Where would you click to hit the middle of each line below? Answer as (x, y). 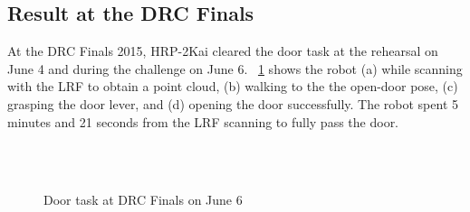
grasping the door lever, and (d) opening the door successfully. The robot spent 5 (233, 103)
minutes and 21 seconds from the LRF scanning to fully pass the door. (203, 121)
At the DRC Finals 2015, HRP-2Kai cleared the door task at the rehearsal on (223, 51)
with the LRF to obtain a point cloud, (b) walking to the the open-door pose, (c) (233, 86)
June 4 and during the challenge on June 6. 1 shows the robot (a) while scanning (235, 68)
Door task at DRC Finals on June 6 (143, 200)
